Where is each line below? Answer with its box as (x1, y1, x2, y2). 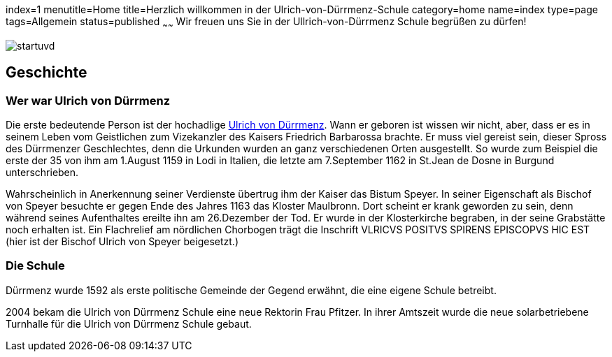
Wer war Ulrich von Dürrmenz (6, 93, 170, 108)
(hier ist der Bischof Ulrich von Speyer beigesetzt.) (6, 235, 239, 248)
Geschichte (6, 64, 87, 82)
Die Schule (6, 258, 65, 273)
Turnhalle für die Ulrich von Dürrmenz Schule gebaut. (6, 317, 252, 330)
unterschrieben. (6, 166, 79, 179)
